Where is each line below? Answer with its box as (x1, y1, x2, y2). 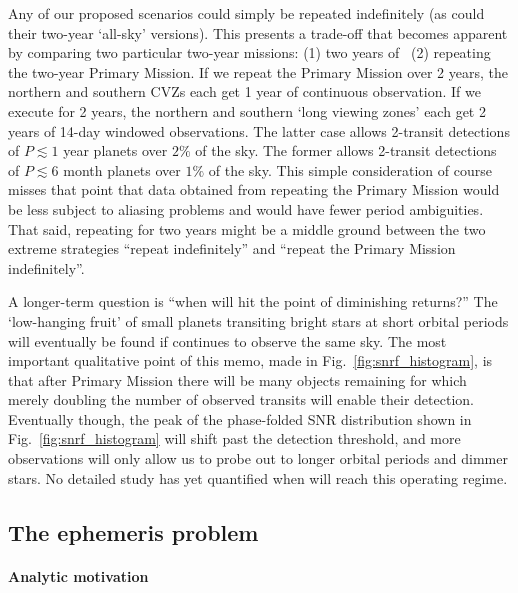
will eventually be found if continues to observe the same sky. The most (8, 330, 447, 351)
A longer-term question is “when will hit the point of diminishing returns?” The (8, 291, 498, 312)
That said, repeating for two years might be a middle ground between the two (8, 218, 486, 239)
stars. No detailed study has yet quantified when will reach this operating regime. (8, 467, 508, 488)
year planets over (63, 140, 168, 161)
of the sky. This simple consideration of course (208, 159, 492, 180)
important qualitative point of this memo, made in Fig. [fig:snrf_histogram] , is (8, 350, 493, 371)
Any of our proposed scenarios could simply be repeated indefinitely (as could (8, 3, 485, 23)
